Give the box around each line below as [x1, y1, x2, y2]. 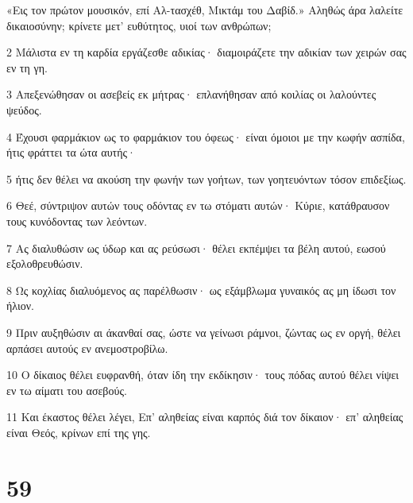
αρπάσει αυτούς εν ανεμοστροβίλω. [6, 339, 168, 356]
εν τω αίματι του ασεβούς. [6, 381, 127, 398]
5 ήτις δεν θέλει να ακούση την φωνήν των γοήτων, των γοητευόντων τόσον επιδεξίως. [6, 170, 407, 187]
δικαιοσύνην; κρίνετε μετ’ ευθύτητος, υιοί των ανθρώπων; [6, 17, 272, 33]
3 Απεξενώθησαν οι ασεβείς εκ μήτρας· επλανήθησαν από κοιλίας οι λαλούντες [6, 86, 376, 103]
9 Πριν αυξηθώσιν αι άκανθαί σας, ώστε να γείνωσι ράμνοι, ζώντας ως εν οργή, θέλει [6, 323, 401, 340]
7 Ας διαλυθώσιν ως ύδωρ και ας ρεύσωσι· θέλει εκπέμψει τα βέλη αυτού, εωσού [6, 239, 386, 256]
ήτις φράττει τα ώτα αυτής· [6, 144, 136, 161]
